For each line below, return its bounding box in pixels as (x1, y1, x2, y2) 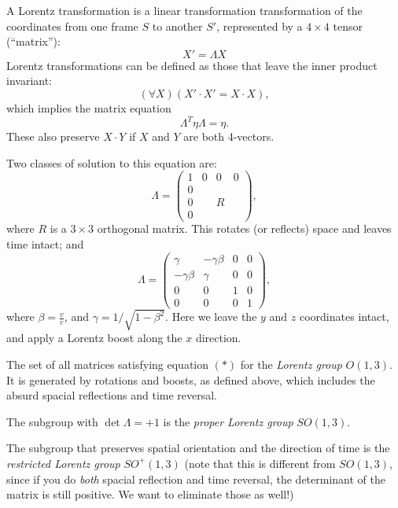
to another (152, 17, 203, 34)
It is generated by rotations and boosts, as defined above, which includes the (6, 371, 375, 388)
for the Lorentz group (240, 355, 342, 372)
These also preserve (6, 128, 100, 145)
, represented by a (216, 17, 303, 34)
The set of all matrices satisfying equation (6, 355, 208, 372)
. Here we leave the (165, 308, 257, 325)
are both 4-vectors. (183, 128, 275, 145)
